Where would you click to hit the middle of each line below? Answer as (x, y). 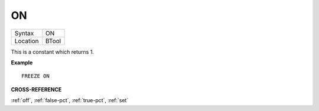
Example (22, 63)
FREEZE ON (35, 76)
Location (27, 41)
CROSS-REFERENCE (36, 89)
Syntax (24, 33)
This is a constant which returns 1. (53, 52)
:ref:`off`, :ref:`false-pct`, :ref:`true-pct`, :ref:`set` (70, 100)
